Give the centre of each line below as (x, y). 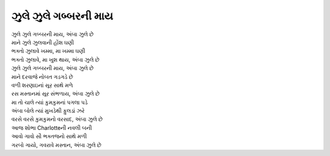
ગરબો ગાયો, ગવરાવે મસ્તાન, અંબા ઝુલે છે (56, 145)
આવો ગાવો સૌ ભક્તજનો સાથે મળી (49, 136)
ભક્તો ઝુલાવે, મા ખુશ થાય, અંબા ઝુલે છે (55, 59)
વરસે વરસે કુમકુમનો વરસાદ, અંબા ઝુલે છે (57, 119)
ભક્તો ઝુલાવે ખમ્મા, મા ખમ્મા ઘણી (48, 51)
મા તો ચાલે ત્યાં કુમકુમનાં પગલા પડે (50, 102)
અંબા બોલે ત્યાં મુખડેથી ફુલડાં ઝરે (48, 111)
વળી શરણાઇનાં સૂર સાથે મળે (42, 85)
